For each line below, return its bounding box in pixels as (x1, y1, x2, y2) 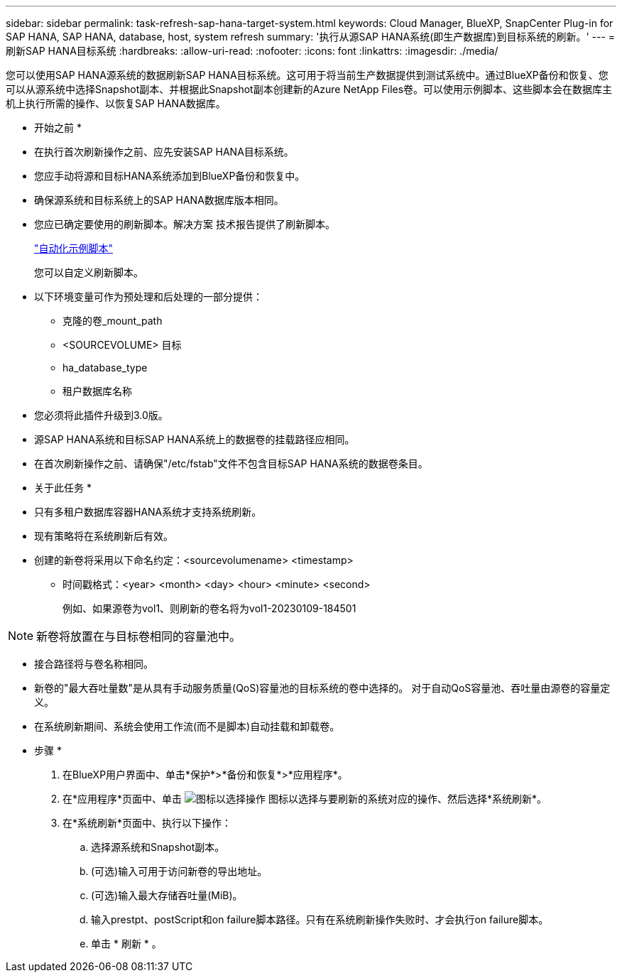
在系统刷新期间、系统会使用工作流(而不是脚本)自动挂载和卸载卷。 (34, 720, 340, 732)
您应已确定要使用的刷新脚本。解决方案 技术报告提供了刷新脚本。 (34, 218, 335, 230)
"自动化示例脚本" (34, 242, 114, 254)
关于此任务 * (34, 482, 92, 494)
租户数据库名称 (62, 385, 132, 397)
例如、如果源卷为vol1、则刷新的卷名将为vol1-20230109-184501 (62, 602, 356, 614)
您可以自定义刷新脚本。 (34, 266, 143, 278)
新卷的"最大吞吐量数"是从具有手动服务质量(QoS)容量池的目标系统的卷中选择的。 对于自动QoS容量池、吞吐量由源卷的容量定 (34, 682, 611, 694)
